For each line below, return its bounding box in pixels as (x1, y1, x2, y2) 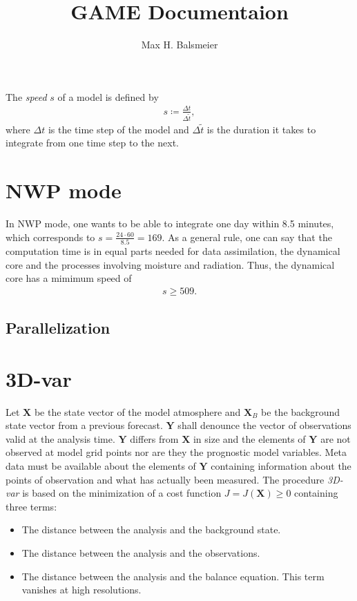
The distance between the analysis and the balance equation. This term (21, 569, 325, 583)
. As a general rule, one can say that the (162, 229, 332, 244)
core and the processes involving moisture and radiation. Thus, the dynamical (6, 257, 335, 271)
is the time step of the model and (48, 122, 189, 136)
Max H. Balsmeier (141, 37, 218, 52)
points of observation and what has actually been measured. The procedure (6, 472, 325, 486)
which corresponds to (6, 229, 95, 244)
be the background (261, 404, 340, 419)
